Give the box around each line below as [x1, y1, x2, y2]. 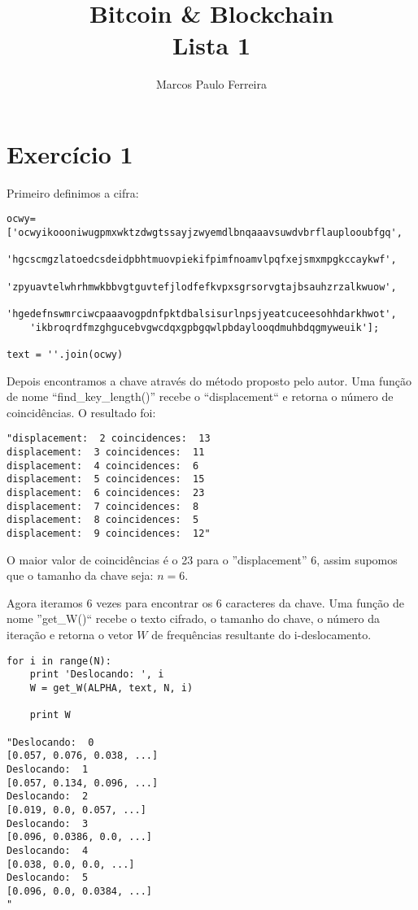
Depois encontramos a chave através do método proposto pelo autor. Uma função [7, 372, 412, 389]
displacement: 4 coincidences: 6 [7, 459, 199, 472]
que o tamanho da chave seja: [7, 567, 154, 584]
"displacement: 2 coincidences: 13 [7, 433, 211, 445]
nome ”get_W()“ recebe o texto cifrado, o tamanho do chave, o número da [7, 610, 380, 627]
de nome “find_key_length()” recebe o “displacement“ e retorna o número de [7, 388, 394, 405]
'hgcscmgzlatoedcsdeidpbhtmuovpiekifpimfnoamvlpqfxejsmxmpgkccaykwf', [7, 254, 397, 266]
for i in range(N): [7, 655, 111, 667]
